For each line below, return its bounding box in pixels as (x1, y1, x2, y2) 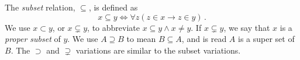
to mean (126, 33, 156, 45)
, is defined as (88, 1, 138, 13)
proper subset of (5, 33, 61, 45)
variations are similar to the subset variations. (75, 44, 241, 56)
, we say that (223, 21, 270, 33)
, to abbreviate (87, 21, 140, 33)
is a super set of (238, 33, 295, 45)
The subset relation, (5, 1, 75, 13)
